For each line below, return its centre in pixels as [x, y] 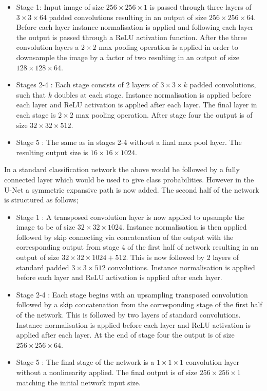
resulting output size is [52, 152]
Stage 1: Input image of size [60, 7]
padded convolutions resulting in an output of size [128, 17]
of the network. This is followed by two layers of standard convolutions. [128, 315]
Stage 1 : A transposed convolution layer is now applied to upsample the [130, 217]
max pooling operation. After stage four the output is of [164, 114]
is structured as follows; [41, 200]
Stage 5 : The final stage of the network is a [85, 362]
